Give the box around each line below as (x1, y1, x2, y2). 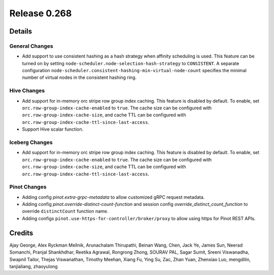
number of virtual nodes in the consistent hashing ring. (22, 74, 137, 81)
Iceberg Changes (9, 139, 53, 146)
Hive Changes (9, 87, 45, 94)
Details (9, 27, 32, 36)
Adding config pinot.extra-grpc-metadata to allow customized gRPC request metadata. (22, 194, 205, 200)
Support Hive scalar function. (22, 126, 84, 132)
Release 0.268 (9, 8, 72, 19)
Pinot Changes (9, 184, 47, 191)
